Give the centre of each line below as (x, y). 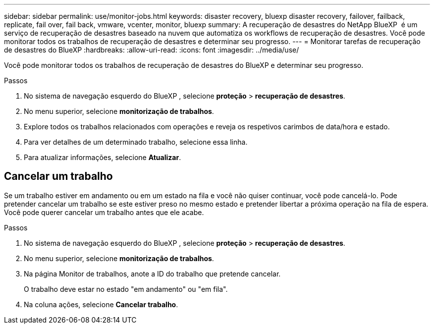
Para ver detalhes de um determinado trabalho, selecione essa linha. (136, 142)
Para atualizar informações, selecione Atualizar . (103, 157)
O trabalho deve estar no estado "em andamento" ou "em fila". (126, 289)
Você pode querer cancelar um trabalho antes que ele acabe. (104, 212)
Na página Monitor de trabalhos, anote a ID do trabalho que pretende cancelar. (152, 273)
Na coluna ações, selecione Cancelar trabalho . (101, 304)
